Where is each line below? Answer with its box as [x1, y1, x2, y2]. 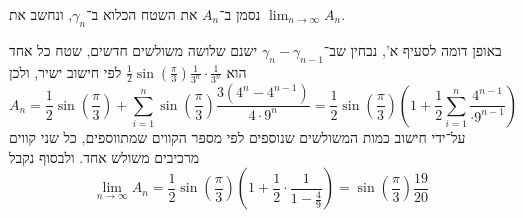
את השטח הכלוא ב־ [86, 4, 198, 24]
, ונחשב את [9, 4, 73, 24]
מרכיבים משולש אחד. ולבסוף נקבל [9, 146, 200, 167]
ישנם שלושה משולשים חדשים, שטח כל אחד [9, 39, 258, 60]
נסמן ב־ [219, 4, 261, 24]
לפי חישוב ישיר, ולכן [9, 61, 122, 82]
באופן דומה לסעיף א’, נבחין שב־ [323, 39, 502, 60]
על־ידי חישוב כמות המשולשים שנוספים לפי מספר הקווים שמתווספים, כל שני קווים [9, 126, 466, 147]
